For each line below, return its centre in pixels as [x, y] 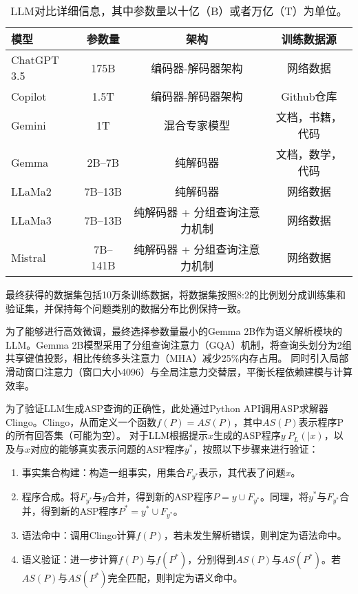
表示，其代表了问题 [242, 472]
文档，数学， [309, 154]
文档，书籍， [309, 117]
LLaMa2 [31, 191]
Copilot [29, 96]
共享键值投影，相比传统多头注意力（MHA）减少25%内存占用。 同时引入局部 [177, 358]
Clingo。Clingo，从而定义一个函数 [81, 421]
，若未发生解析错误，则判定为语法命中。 [255, 534]
